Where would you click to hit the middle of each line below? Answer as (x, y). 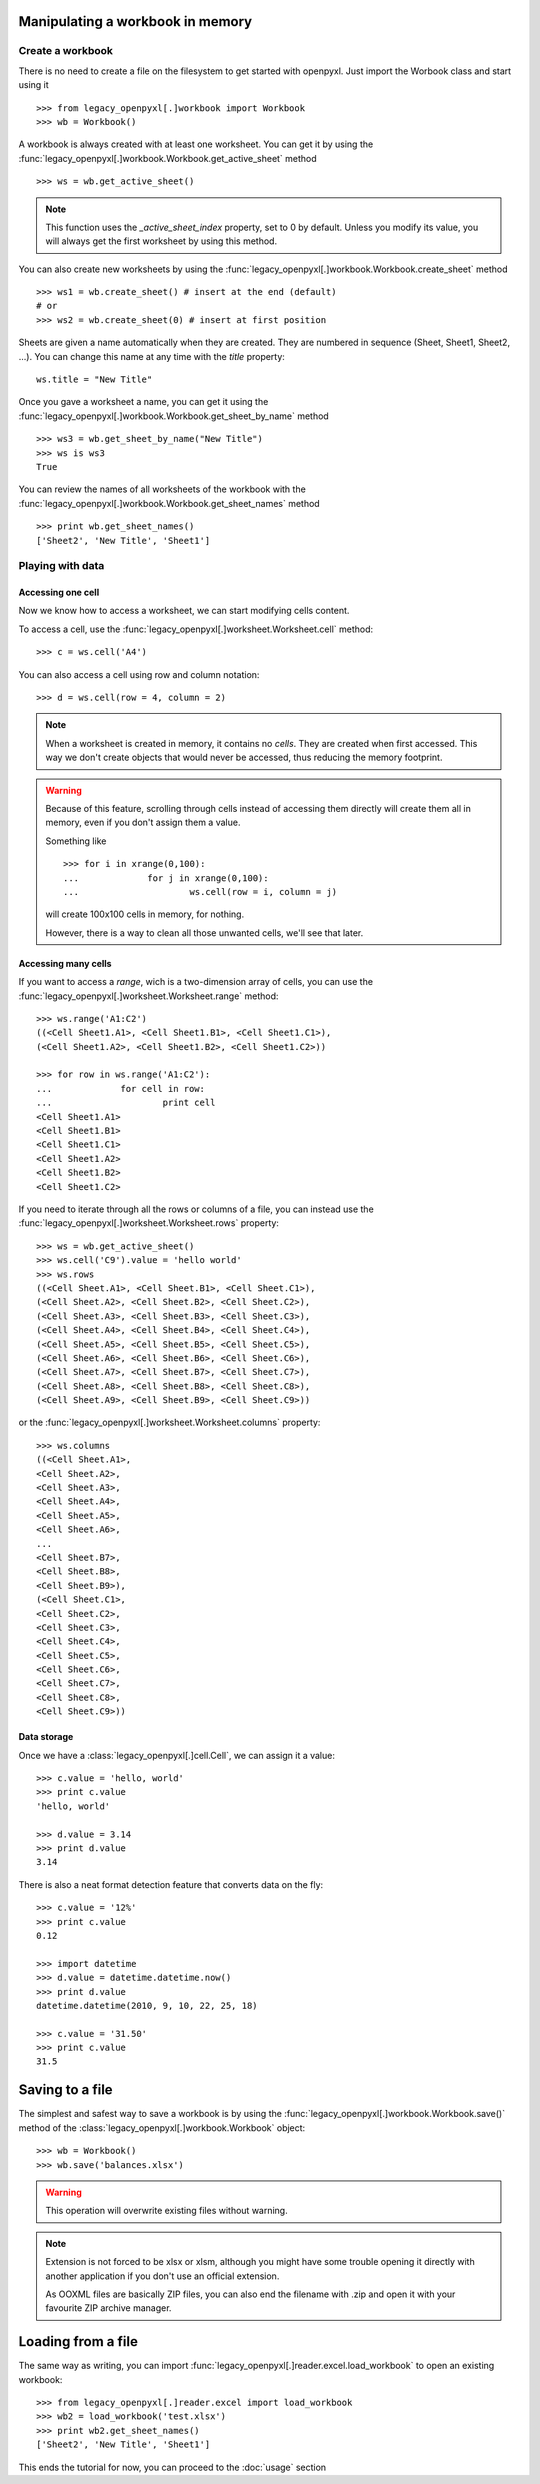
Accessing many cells (65, 963)
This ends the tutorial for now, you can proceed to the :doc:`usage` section (172, 2467)
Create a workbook (66, 51)
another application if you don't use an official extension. (162, 2276)
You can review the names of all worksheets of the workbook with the (162, 489)
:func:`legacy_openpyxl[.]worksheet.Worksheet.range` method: (148, 996)
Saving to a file (66, 2090)
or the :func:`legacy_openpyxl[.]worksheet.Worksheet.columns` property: (169, 1422)
